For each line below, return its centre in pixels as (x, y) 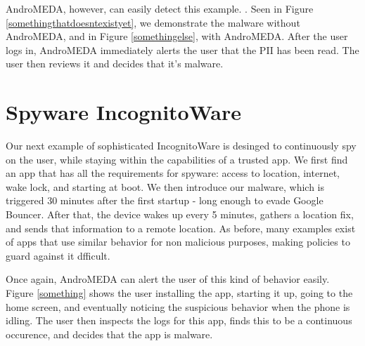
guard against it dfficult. (58, 255)
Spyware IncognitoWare (123, 112)
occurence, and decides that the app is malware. (109, 334)
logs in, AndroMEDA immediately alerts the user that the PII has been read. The (182, 49)
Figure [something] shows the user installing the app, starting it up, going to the (179, 293)
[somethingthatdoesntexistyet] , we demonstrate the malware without (153, 22)
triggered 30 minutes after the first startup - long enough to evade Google (165, 200)
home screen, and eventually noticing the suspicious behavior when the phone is (178, 306)
